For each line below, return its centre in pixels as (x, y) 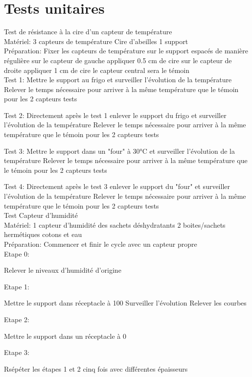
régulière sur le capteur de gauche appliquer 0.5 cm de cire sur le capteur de (118, 60)
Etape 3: (17, 352)
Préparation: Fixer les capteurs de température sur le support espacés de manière (126, 51)
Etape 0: (17, 253)
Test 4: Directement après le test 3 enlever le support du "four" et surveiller (117, 186)
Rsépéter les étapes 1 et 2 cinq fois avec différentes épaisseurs (96, 368)
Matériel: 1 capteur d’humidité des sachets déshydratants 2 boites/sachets (115, 224)
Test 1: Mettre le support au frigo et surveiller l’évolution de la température (118, 80)
